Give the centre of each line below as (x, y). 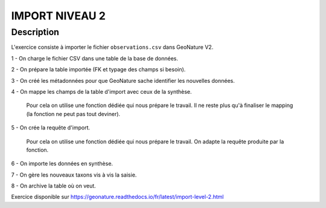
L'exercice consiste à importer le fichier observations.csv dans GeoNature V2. (112, 47)
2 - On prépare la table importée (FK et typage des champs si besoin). (98, 70)
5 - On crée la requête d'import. (51, 128)
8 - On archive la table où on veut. (53, 186)
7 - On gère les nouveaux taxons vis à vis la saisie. (74, 175)
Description (35, 32)
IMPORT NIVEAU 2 (58, 16)
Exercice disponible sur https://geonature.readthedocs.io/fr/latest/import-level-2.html (117, 197)
